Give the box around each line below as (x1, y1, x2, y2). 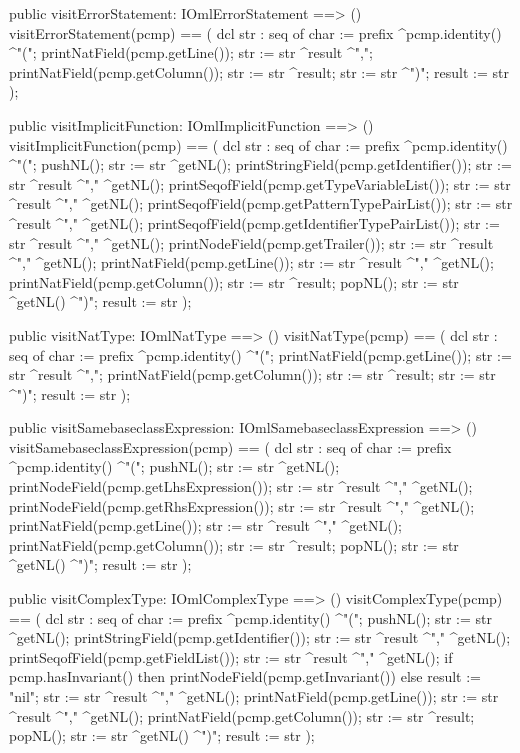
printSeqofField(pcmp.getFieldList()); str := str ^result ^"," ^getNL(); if (9, 646, 453, 667)
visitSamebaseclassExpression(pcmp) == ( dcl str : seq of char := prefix (9, 436, 452, 457)
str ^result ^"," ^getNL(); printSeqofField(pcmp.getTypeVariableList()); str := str (9, 173, 511, 194)
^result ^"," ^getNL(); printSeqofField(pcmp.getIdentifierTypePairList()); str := (9, 212, 500, 233)
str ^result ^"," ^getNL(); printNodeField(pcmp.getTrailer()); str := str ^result (9, 232, 494, 253)
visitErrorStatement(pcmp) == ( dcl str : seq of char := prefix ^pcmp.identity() (9, 22, 502, 43)
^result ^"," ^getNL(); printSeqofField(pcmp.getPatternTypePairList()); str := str (9, 193, 513, 214)
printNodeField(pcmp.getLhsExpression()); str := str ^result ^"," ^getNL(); (9, 476, 473, 497)
